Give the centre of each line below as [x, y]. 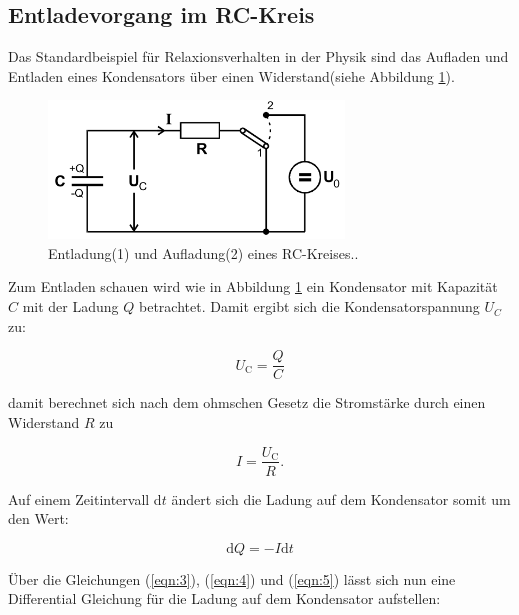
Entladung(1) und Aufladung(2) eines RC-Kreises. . [203, 252]
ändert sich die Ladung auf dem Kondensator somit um [341, 498]
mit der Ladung [70, 306]
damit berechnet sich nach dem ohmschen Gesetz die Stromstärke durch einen [247, 402]
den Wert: [38, 518]
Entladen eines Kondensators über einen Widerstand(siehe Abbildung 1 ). [231, 75]
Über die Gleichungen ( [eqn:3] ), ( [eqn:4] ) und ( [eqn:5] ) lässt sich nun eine [232, 578]
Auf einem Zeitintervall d [85, 498]
